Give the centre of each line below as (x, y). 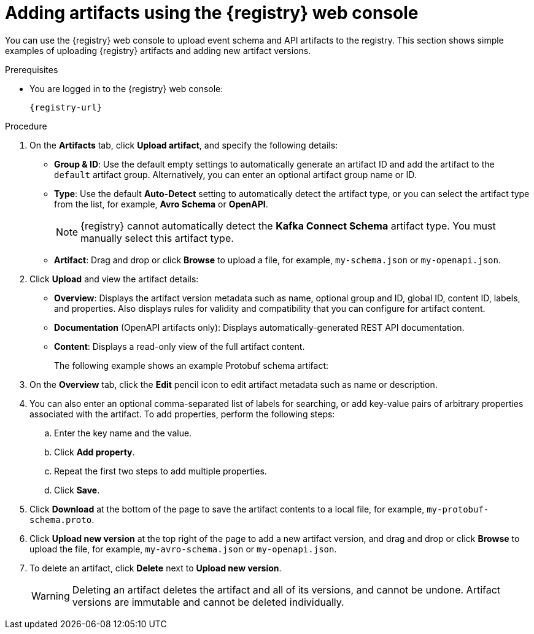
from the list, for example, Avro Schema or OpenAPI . (161, 204)
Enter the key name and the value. (123, 433)
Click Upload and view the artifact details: (114, 279)
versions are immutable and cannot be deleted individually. (208, 602)
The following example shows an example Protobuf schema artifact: (191, 365)
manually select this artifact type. (157, 238)
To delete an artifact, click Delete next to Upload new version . (156, 568)
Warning (51, 596)
